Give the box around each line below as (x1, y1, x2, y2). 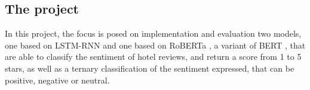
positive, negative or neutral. (5, 73, 110, 86)
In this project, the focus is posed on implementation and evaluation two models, (5, 27, 302, 40)
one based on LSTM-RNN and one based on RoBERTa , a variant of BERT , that (5, 38, 306, 51)
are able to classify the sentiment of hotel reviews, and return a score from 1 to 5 (5, 50, 302, 63)
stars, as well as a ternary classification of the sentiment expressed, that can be (5, 62, 294, 74)
